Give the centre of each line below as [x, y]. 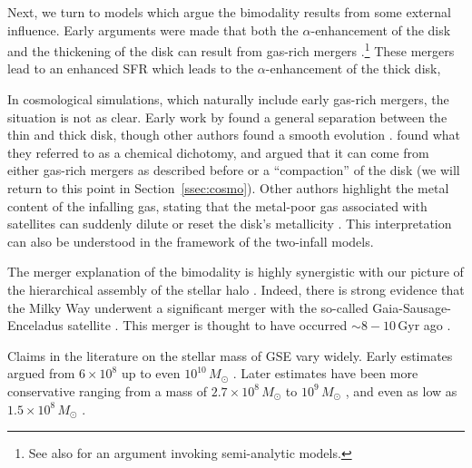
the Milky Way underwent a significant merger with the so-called [188, 307]
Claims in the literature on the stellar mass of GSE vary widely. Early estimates [230, 355]
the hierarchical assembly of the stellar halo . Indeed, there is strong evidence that [236, 289]
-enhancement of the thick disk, [353, 68]
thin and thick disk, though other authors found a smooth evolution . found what [234, 135]
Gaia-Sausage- [412, 307]
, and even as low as [401, 390]
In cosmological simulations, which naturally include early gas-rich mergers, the [228, 99]
